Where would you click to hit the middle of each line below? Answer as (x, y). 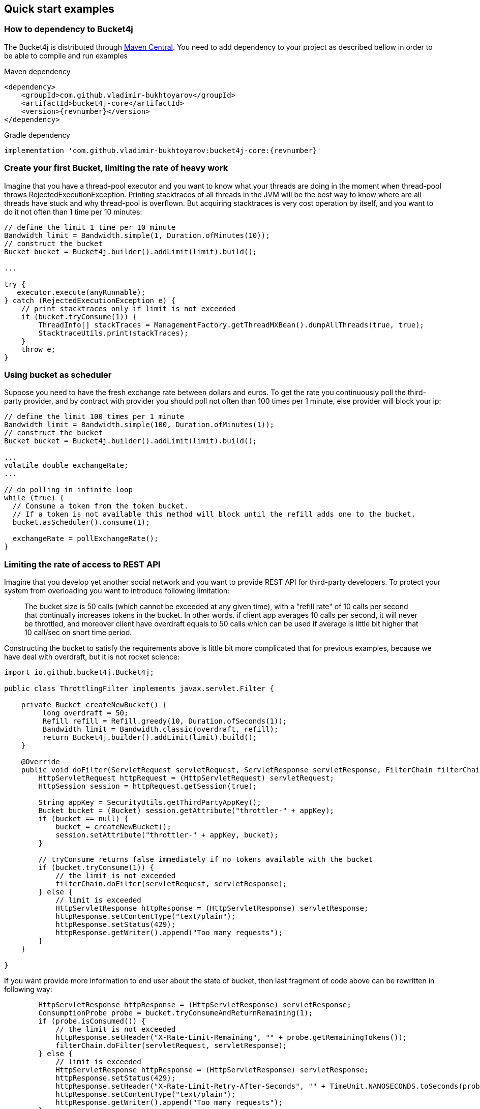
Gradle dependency (37, 135)
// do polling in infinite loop (68, 490)
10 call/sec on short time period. (78, 633)
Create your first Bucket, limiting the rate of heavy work (116, 168)
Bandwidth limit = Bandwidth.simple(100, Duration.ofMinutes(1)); (139, 425)
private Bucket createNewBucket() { (94, 705)
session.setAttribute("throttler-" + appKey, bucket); (167, 835)
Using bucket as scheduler (58, 374)
